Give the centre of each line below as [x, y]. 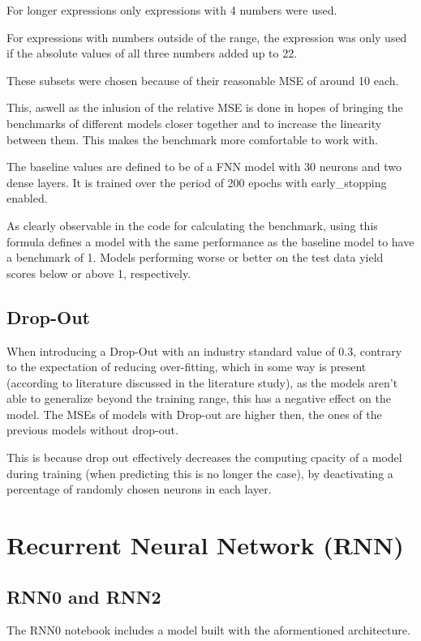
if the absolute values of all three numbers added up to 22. [152, 53]
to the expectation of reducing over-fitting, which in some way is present [187, 367]
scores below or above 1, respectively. [99, 273]
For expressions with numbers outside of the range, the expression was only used [207, 37]
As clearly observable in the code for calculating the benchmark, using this [192, 225]
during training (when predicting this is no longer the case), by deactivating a [200, 473]
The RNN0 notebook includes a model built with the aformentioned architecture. [208, 630]
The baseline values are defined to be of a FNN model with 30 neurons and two [204, 167]
